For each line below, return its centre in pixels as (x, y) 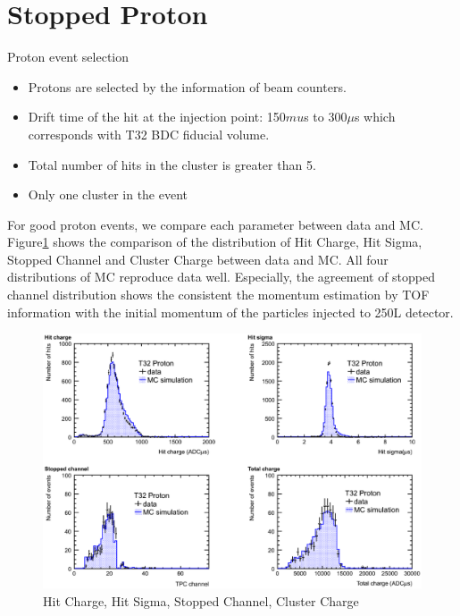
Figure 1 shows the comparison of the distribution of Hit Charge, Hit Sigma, (215, 242)
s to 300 (326, 117)
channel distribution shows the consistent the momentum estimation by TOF (218, 295)
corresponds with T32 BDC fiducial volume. (149, 134)
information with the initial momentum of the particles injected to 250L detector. (230, 312)
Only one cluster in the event (108, 194)
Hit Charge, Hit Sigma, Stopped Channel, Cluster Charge (201, 600)
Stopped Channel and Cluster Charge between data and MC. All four (198, 259)
